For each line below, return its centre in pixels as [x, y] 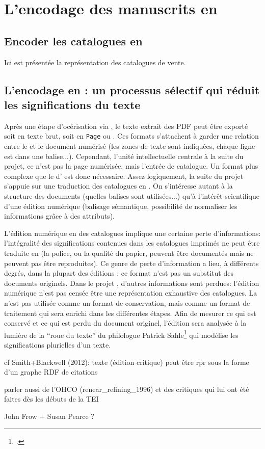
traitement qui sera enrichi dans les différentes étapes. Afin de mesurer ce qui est [130, 313]
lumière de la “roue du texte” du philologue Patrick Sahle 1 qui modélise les [121, 334]
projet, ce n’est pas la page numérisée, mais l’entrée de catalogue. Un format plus [131, 166]
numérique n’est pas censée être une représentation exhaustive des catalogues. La [131, 293]
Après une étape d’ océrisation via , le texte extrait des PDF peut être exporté [126, 126]
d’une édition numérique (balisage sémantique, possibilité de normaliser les [121, 206]
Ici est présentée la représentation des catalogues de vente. [95, 62]
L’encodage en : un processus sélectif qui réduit [132, 89]
